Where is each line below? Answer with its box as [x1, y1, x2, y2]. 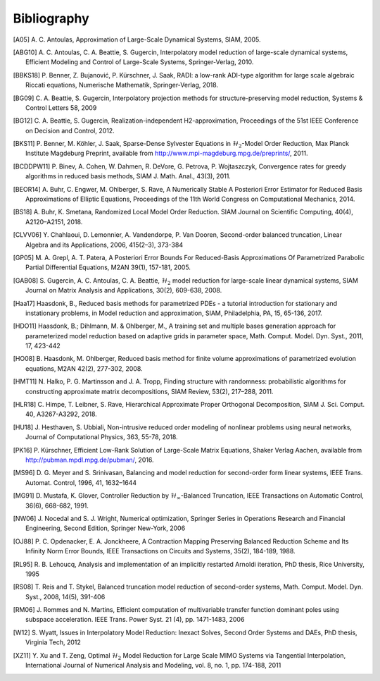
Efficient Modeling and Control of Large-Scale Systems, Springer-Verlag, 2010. [25, 58, 254, 66]
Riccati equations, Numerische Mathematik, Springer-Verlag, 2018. [25, 81, 218, 90]
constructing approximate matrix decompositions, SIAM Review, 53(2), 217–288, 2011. [25, 387, 274, 395]
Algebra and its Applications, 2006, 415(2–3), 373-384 [25, 240, 183, 249]
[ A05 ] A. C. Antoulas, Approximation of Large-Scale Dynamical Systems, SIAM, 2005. [13, 35, 261, 44]
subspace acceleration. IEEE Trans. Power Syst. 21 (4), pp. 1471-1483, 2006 [25, 615, 245, 624]
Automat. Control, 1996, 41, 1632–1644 [25, 478, 137, 486]
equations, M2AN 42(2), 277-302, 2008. [25, 364, 144, 373]
